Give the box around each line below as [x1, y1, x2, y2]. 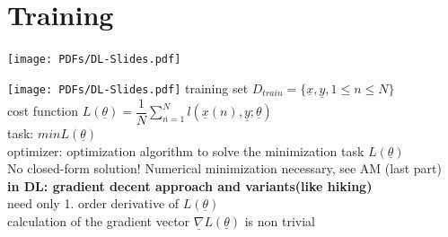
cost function [7, 101, 79, 120]
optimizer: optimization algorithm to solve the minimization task [7, 141, 365, 160]
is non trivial [244, 212, 315, 231]
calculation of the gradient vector [7, 212, 190, 231]
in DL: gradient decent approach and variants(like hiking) [7, 176, 373, 195]
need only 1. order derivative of [7, 194, 180, 213]
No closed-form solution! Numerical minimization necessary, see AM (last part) [7, 159, 442, 178]
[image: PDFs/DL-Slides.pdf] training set [7, 78, 249, 97]
